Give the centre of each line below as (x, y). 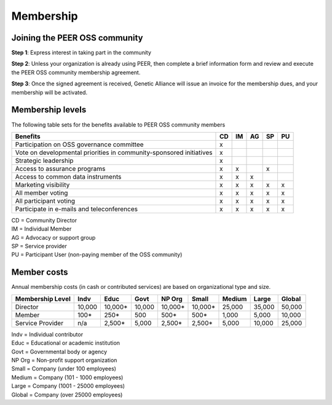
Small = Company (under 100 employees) (64, 369)
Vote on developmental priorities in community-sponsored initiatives (114, 152)
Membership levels (49, 110)
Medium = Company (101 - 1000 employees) (67, 377)
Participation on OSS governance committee (79, 144)
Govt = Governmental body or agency (59, 352)
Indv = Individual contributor (47, 334)
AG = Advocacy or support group (53, 237)
